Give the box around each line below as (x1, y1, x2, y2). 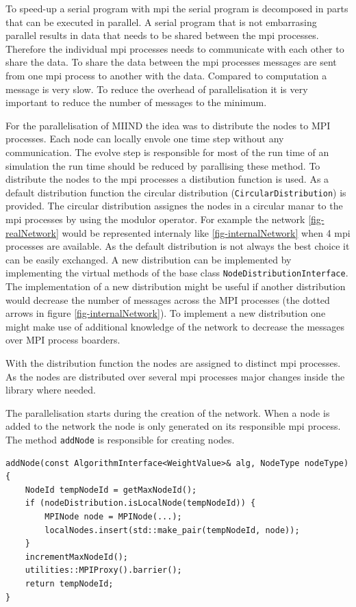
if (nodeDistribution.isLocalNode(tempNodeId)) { (25, 498, 256, 508)
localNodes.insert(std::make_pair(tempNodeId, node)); (44, 525, 300, 535)
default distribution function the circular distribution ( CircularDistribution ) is (5, 185, 346, 199)
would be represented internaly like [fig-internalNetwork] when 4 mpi (62, 225, 351, 240)
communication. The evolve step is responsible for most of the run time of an (5, 144, 329, 159)
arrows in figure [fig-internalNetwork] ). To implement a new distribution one (5, 306, 326, 320)
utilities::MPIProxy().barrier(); (25, 565, 182, 576)
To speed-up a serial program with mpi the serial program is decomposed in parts (5, 1, 348, 15)
